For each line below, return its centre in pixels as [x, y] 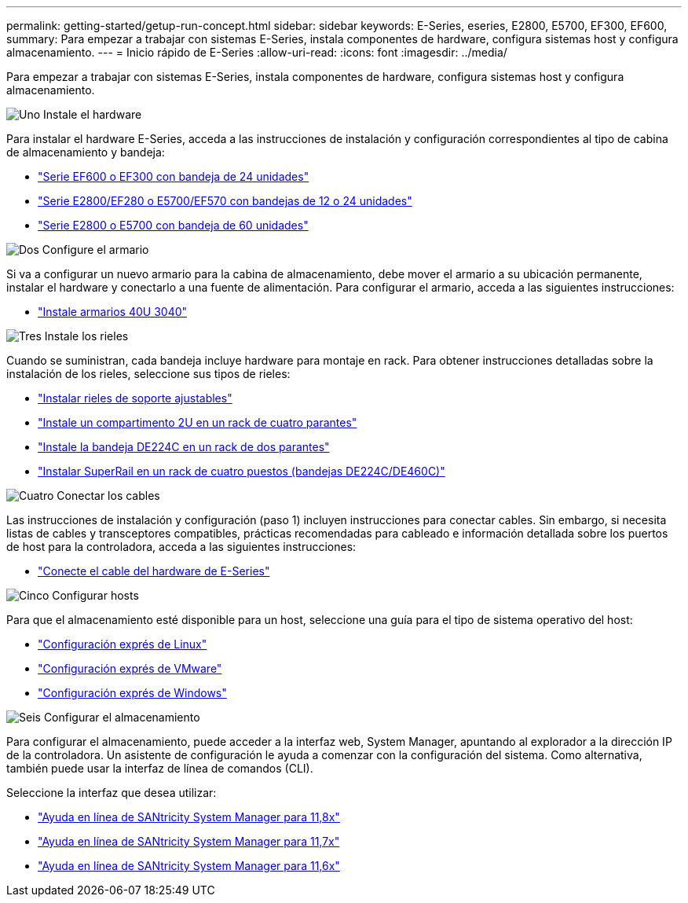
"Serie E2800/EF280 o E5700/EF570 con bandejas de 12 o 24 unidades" [225, 201]
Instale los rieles [86, 336]
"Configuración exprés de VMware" [130, 668]
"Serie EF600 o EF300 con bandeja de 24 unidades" [174, 176]
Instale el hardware [93, 114]
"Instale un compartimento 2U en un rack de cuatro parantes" [198, 422]
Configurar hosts [95, 595]
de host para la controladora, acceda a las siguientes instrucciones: [181, 547]
